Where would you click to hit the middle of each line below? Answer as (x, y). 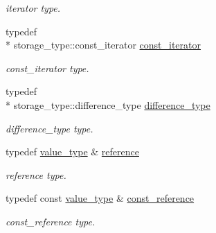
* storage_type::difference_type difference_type (108, 104)
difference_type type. (49, 128)
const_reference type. (51, 221)
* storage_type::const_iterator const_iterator (103, 45)
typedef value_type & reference (72, 152)
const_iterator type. (47, 68)
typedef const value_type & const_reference (100, 198)
